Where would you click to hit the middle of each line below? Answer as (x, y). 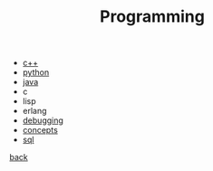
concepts (40, 130)
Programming (152, 17)
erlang (34, 111)
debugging (43, 120)
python (36, 72)
